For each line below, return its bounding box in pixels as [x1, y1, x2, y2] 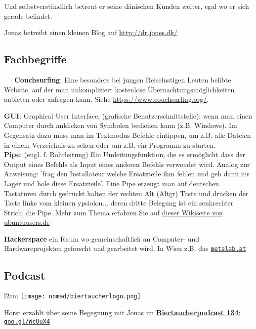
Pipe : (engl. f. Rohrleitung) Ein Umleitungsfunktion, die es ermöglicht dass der [4, 149, 246, 160]
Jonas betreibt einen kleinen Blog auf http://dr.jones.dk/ [4, 27, 178, 38]
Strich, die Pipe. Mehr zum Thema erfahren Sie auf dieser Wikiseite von [4, 207, 223, 217]
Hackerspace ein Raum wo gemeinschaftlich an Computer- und [4, 233, 200, 244]
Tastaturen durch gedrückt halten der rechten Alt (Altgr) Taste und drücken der [4, 188, 249, 198]
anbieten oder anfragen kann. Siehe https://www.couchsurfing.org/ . [4, 94, 209, 104]
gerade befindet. [4, 10, 52, 21]
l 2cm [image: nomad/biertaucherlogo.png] [4, 290, 141, 301]
